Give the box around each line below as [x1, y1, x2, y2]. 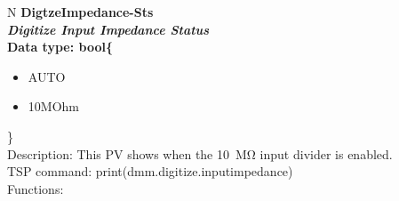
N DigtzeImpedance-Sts [7, 3, 154, 20]
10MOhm [28, 97, 79, 116]
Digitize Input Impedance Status [7, 20, 210, 38]
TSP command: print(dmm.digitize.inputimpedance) [7, 162, 293, 181]
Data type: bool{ [7, 37, 113, 56]
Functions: [7, 179, 64, 197]
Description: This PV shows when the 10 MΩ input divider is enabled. [7, 144, 393, 163]
